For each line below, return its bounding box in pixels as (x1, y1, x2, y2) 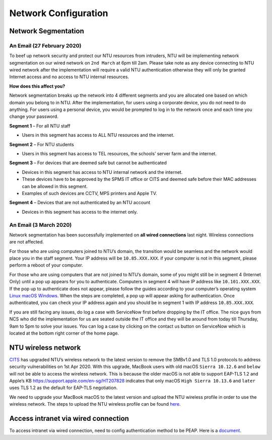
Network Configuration (9, 8, 108, 19)
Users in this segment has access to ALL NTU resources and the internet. (22, 132, 175, 138)
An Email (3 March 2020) (9, 221, 72, 228)
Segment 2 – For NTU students (9, 141, 74, 147)
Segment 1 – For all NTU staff (9, 122, 71, 129)
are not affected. (9, 239, 44, 245)
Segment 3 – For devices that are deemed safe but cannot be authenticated (9, 160, 167, 166)
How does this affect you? (9, 83, 65, 89)
